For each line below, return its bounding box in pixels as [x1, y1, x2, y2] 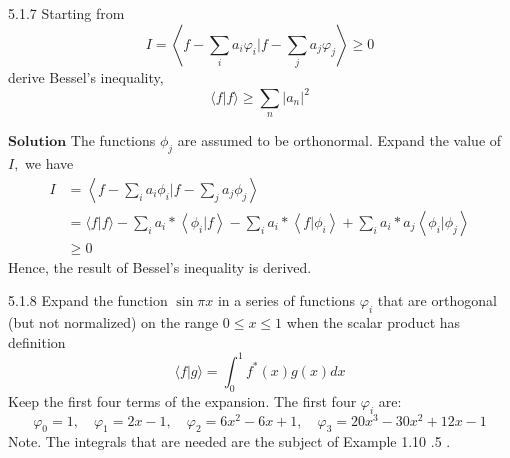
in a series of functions [217, 290, 356, 311]
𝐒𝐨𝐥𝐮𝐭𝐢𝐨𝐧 [8, 135, 67, 150]
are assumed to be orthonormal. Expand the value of [177, 130, 502, 151]
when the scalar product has [286, 312, 461, 333]
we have [25, 153, 74, 174]
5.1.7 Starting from [8, 3, 125, 23]
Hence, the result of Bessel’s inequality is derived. [8, 256, 312, 277]
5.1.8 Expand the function [8, 290, 168, 311]
